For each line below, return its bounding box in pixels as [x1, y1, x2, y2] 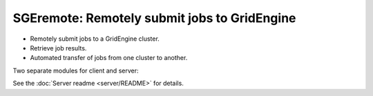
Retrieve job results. [30, 44, 87, 52]
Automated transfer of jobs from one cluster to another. [30, 54, 188, 62]
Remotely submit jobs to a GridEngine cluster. [30, 35, 160, 43]
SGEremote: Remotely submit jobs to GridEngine [12, 10, 296, 26]
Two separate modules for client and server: [12, 66, 139, 75]
